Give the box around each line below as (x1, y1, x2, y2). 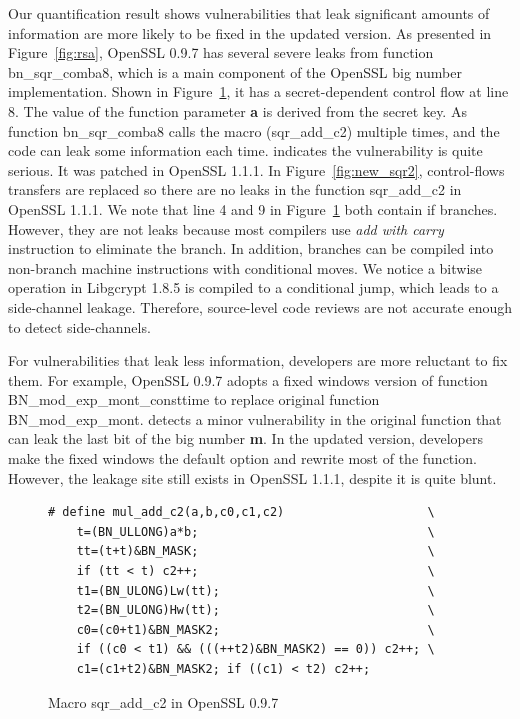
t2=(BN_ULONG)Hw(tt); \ (76, 603, 435, 618)
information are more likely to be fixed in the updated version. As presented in (8, 22, 492, 43)
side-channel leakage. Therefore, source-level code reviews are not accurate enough (8, 296, 513, 317)
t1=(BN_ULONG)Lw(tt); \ (76, 583, 435, 598)
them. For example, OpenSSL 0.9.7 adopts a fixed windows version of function (8, 369, 488, 390)
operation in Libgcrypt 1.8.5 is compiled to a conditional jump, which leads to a (8, 277, 499, 298)
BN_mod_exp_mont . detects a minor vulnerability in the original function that (8, 408, 502, 429)
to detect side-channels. (8, 316, 151, 337)
